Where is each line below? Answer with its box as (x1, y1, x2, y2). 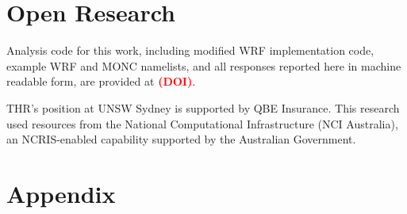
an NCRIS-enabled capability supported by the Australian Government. (6, 131, 356, 147)
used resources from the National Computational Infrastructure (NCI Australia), (6, 115, 398, 132)
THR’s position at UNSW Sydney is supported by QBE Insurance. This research (6, 99, 400, 116)
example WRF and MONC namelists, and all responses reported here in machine (6, 57, 401, 74)
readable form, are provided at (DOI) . (6, 73, 196, 90)
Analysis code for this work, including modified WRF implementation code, (6, 42, 374, 59)
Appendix (6, 177, 116, 209)
